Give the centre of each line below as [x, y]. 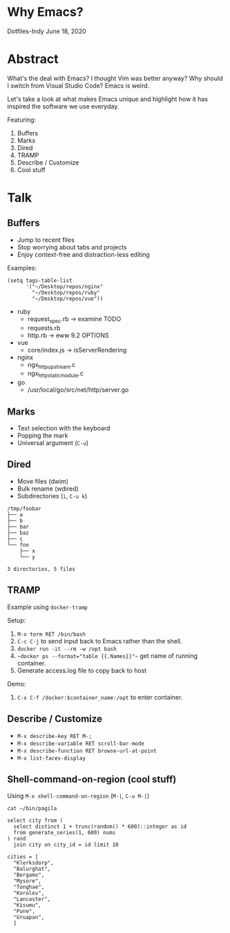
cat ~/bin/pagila [32, 809]
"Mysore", [27, 881]
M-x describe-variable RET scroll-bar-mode [81, 744]
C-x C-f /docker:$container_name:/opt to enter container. [100, 697]
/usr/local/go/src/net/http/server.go [78, 390]
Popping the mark [42, 435]
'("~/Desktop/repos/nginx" [64, 286]
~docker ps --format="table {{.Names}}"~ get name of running [107, 656]
